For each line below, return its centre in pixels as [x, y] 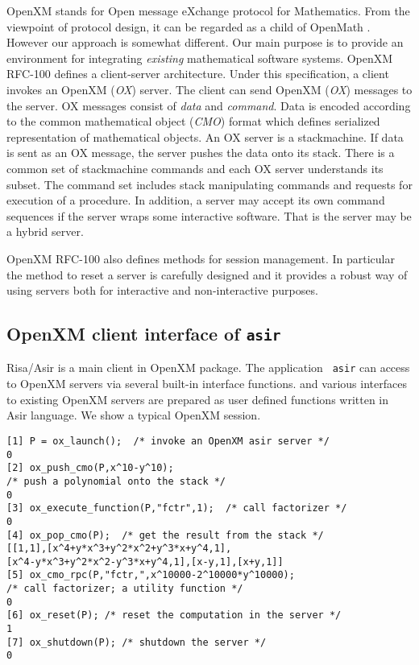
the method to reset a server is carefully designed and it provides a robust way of [207, 274]
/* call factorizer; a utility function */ [125, 589]
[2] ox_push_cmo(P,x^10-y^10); [90, 468]
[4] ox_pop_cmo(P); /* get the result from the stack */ [165, 535]
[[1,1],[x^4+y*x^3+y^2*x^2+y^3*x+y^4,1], [119, 549]
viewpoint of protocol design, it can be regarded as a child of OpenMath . [189, 26]
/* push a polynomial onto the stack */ [116, 481]
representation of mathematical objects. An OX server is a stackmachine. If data [205, 136]
